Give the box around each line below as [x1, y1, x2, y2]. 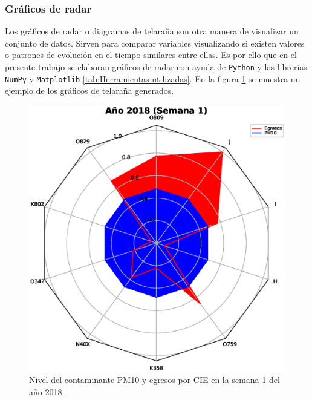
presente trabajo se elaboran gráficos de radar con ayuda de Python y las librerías [5, 61, 307, 73]
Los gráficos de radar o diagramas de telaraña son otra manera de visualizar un [5, 25, 299, 38]
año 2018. [29, 385, 65, 398]
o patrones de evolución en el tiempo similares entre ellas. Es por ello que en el [5, 48, 297, 61]
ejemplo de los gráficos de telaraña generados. [5, 84, 174, 97]
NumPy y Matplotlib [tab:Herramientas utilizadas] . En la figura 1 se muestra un [5, 72, 301, 85]
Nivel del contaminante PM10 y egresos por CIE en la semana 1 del [29, 373, 280, 386]
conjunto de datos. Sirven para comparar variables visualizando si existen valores [5, 36, 305, 49]
